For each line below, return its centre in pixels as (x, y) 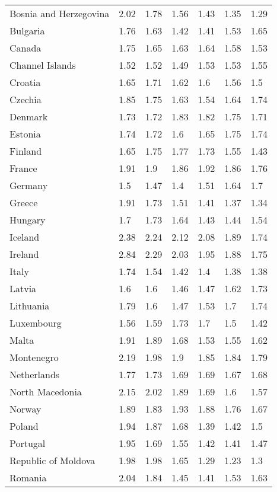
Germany (29, 185)
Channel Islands (43, 65)
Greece (24, 202)
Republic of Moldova (52, 460)
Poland (24, 426)
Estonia (25, 134)
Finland (26, 151)
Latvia (23, 288)
